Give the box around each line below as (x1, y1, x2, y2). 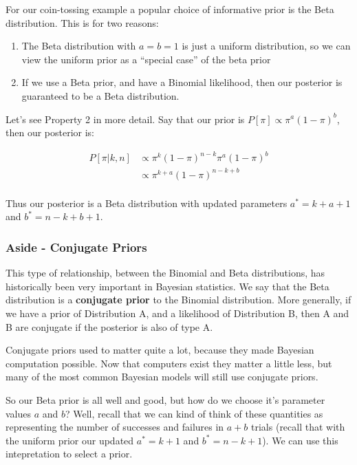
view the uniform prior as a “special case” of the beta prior (21, 52, 271, 66)
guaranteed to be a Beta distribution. (21, 88, 180, 102)
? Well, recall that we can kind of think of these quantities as (65, 406, 323, 420)
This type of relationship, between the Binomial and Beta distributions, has (6, 266, 325, 280)
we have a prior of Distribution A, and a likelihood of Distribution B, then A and (6, 306, 349, 321)
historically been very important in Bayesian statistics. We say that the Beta (6, 279, 329, 293)
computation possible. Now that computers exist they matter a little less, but (6, 356, 332, 370)
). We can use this (262, 433, 338, 447)
